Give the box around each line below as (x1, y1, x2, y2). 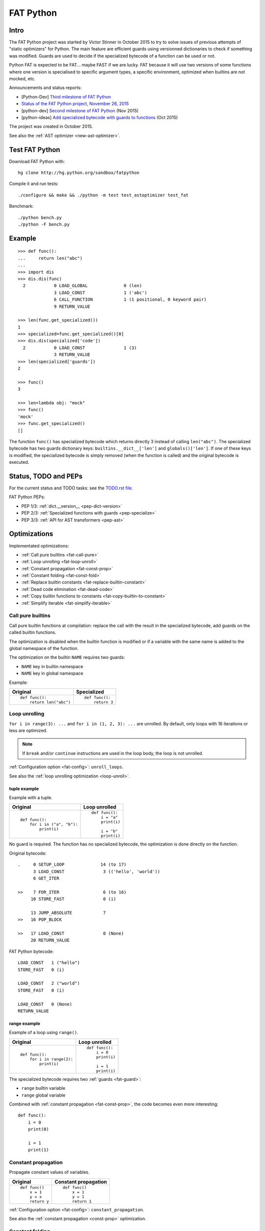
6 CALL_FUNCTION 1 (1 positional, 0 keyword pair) (54, 297, 207, 302)
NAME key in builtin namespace (21, 663, 83, 669)
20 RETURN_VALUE (30, 938, 70, 943)
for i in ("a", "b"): (29, 821, 78, 827)
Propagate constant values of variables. (9, 1169, 90, 1175)
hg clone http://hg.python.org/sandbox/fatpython (18, 170, 140, 176)
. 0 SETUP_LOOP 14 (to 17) (18, 862, 127, 868)
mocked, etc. (9, 76, 36, 82)
